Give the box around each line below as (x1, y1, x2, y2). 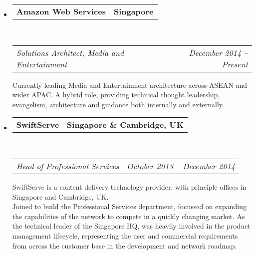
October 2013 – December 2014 (127, 160, 235, 172)
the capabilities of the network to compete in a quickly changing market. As (12, 211, 245, 221)
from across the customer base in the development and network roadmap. (12, 240, 237, 251)
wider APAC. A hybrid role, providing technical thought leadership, (12, 89, 220, 100)
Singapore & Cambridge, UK (67, 119, 184, 131)
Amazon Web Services (16, 5, 106, 17)
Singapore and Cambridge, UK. (12, 191, 109, 202)
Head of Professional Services (16, 160, 119, 172)
